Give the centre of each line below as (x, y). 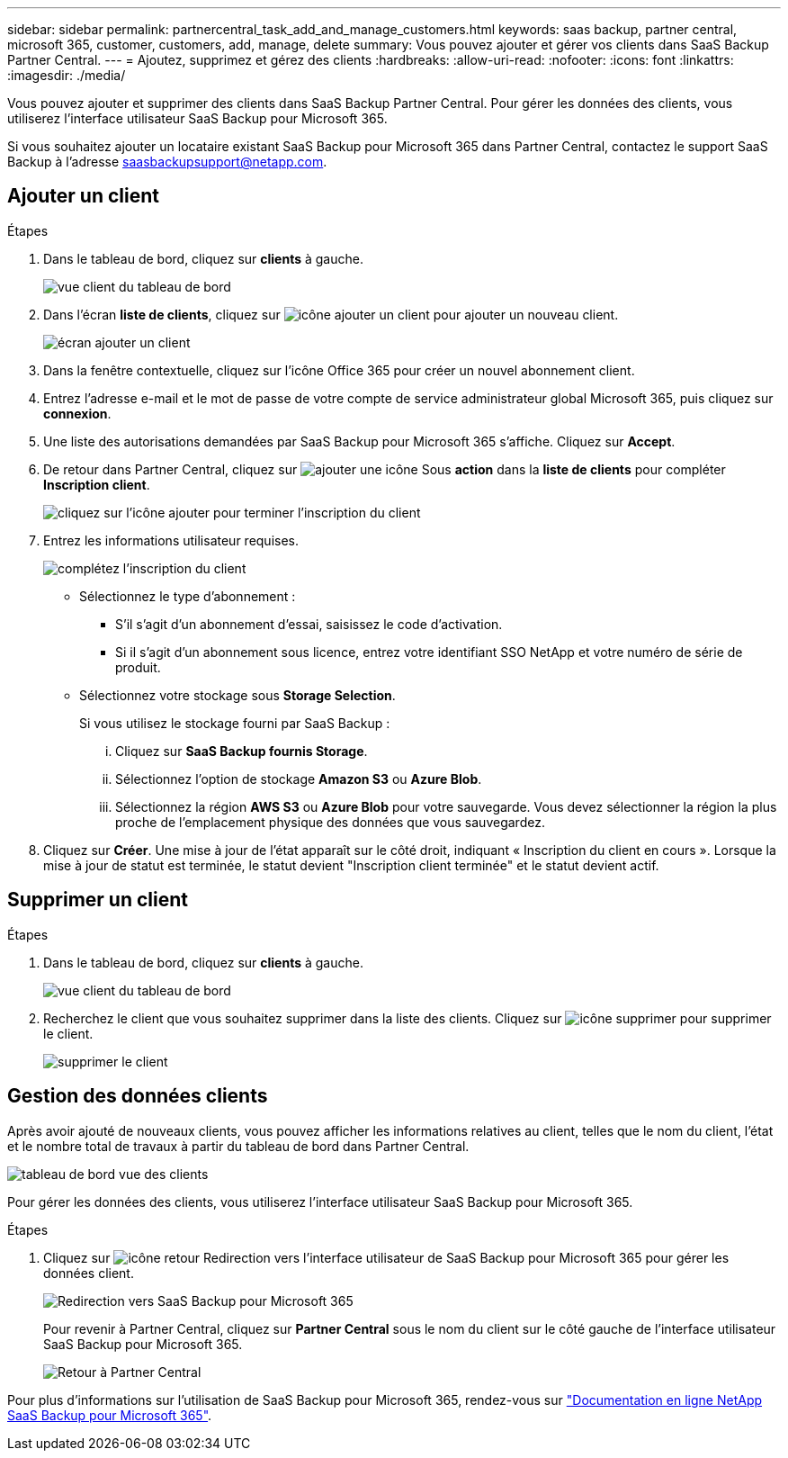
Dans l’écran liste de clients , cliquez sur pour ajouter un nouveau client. (331, 314)
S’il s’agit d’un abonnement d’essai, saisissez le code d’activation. (309, 624)
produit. (138, 667)
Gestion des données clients (138, 1096)
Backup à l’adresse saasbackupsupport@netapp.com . (167, 162)
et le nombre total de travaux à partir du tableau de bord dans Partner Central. (238, 1146)
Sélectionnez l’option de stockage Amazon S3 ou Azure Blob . (299, 778)
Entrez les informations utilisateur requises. (171, 540)
